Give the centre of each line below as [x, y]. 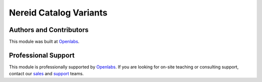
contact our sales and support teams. [46, 74]
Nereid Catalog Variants [58, 13]
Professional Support [42, 55]
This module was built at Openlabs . [44, 42]
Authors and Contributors [49, 30]
